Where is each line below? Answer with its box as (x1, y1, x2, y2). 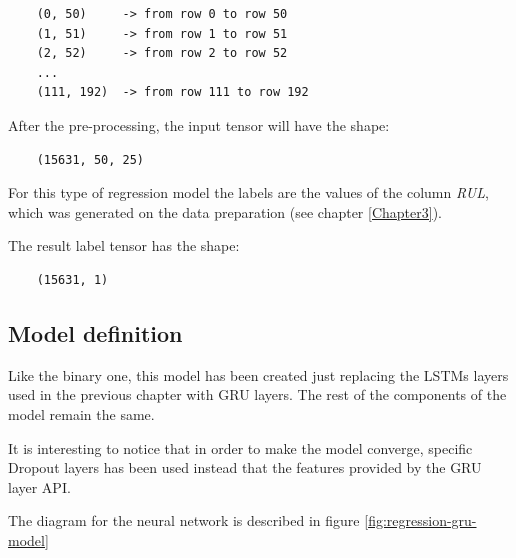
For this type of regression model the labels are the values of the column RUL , (8, 182, 489, 203)
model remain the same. (8, 403, 155, 424)
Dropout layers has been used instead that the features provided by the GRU (8, 457, 482, 478)
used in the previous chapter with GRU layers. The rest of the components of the (8, 384, 507, 405)
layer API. (8, 476, 71, 497)
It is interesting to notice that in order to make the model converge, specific (8, 437, 473, 458)
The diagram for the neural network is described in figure (8, 510, 360, 531)
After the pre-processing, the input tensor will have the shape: (8, 114, 390, 135)
